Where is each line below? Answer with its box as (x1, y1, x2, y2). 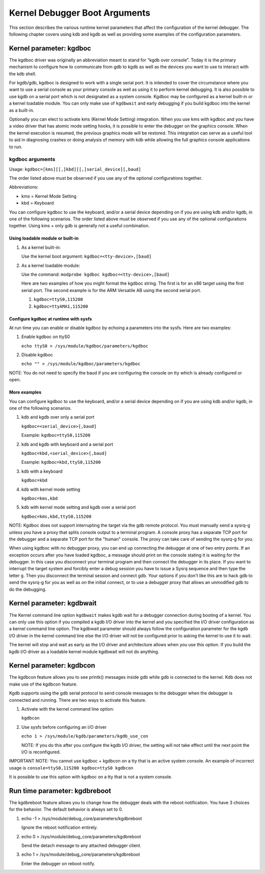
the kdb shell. (9, 71, 37, 77)
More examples (9, 389, 42, 395)
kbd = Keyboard (21, 200, 54, 206)
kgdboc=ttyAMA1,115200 (33, 303, 88, 309)
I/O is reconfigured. (21, 749, 61, 755)
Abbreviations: (9, 184, 39, 190)
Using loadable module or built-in (9, 236, 79, 241)
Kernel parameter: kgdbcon (9, 662, 95, 670)
